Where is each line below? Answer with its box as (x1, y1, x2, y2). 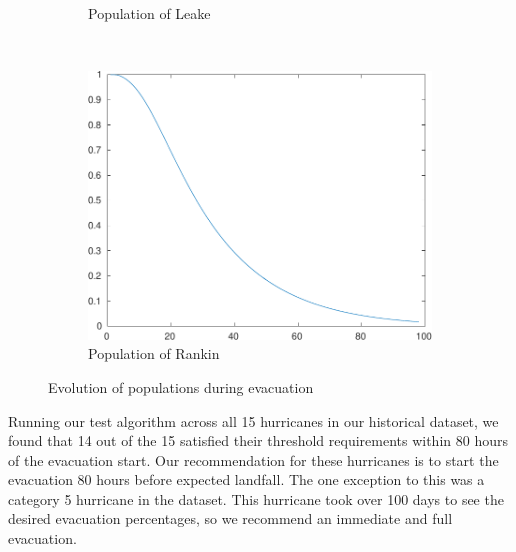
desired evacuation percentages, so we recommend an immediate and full (8, 508, 453, 529)
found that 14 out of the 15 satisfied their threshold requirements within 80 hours (8, 430, 508, 451)
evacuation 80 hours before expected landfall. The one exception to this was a (8, 469, 485, 490)
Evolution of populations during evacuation (48, 376, 314, 397)
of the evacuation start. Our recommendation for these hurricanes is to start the (8, 449, 499, 470)
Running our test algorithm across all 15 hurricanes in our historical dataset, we (8, 410, 499, 431)
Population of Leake (88, 3, 211, 23)
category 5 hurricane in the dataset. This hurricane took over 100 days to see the (8, 488, 504, 509)
